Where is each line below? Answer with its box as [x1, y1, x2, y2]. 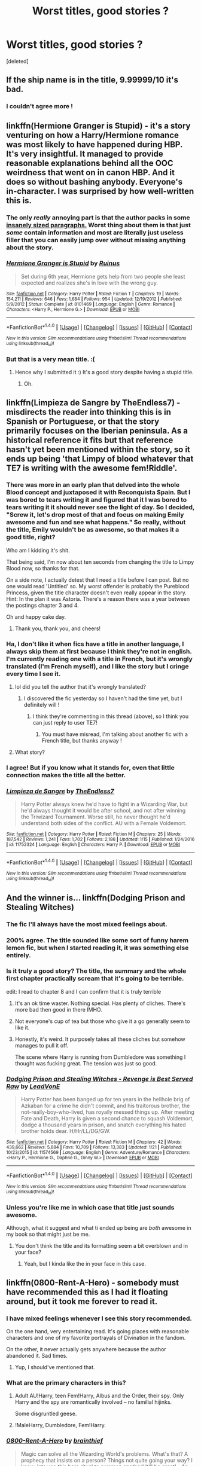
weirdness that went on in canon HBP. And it [6, 167, 175, 178]
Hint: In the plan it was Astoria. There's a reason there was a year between [6, 595, 190, 602]
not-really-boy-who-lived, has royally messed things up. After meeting [20, 1108, 194, 1116]
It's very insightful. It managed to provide [6, 148, 163, 159]
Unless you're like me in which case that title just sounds [6, 1204, 175, 1212]
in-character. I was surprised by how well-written [6, 186, 194, 196]
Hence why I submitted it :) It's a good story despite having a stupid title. [14, 369, 194, 376]
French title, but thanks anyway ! [41, 737, 122, 744]
